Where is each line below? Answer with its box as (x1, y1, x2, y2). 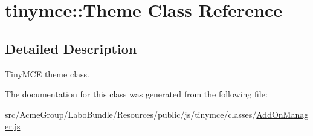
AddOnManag (256, 108, 309, 120)
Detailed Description (5, 39, 137, 57)
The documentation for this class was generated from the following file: (5, 88, 268, 100)
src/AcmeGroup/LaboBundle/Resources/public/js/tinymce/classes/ (5, 108, 257, 120)
